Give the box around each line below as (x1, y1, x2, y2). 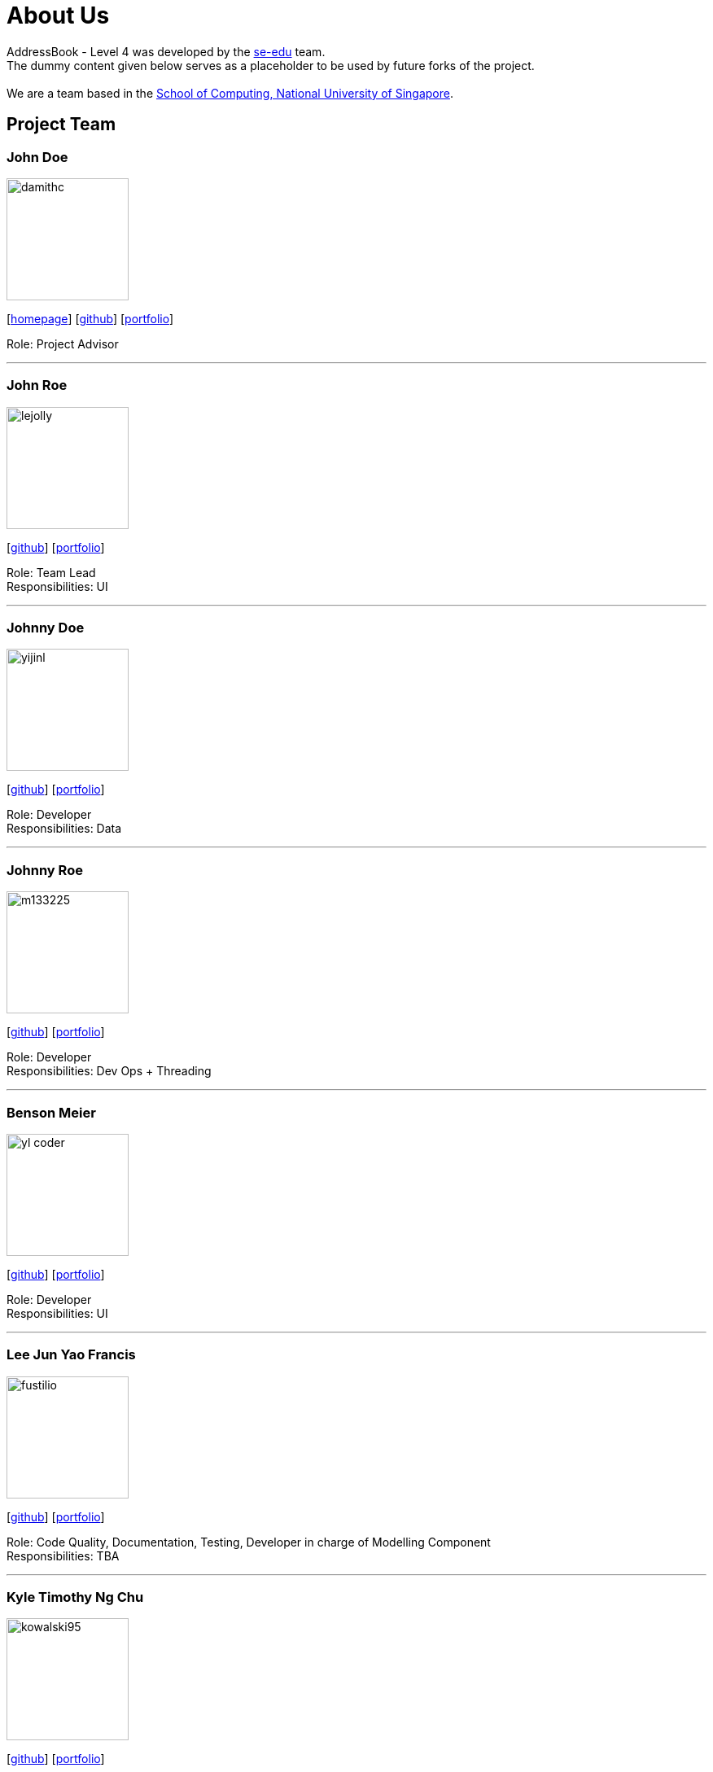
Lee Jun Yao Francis (7, 1346, 136, 1363)
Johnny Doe (7, 619, 85, 637)
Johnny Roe (7, 861, 83, 878)
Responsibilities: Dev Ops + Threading (7, 1064, 212, 1079)
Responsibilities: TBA (7, 1548, 120, 1563)
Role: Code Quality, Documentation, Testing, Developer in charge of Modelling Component (7, 1534, 491, 1549)
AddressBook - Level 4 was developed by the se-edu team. (7, 44, 326, 59)
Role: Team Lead (7, 565, 96, 580)
